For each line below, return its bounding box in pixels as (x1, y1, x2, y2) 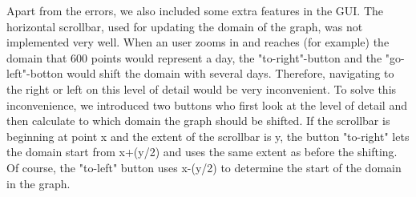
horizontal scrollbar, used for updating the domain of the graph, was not (6, 18, 363, 34)
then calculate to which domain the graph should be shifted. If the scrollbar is (6, 112, 390, 129)
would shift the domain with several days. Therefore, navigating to (67, 65, 394, 82)
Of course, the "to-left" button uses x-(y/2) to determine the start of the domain (6, 159, 402, 175)
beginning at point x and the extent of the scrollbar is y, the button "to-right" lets (6, 127, 410, 144)
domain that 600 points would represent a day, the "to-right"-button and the (6, 49, 382, 66)
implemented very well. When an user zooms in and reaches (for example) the (6, 34, 390, 50)
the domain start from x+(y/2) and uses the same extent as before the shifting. (6, 143, 398, 160)
